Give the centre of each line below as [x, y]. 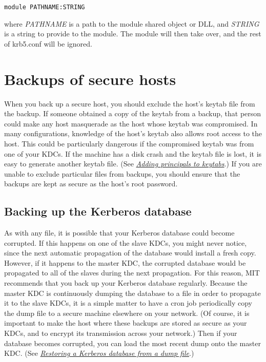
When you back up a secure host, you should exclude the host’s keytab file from [130, 103]
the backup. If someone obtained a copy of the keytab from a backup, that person [133, 113]
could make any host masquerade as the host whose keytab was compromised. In [131, 123]
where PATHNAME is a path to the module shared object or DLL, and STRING [132, 23]
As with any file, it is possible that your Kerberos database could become [119, 233]
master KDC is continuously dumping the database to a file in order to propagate [132, 293]
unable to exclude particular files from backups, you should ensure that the [122, 173]
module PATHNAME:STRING [45, 7]
